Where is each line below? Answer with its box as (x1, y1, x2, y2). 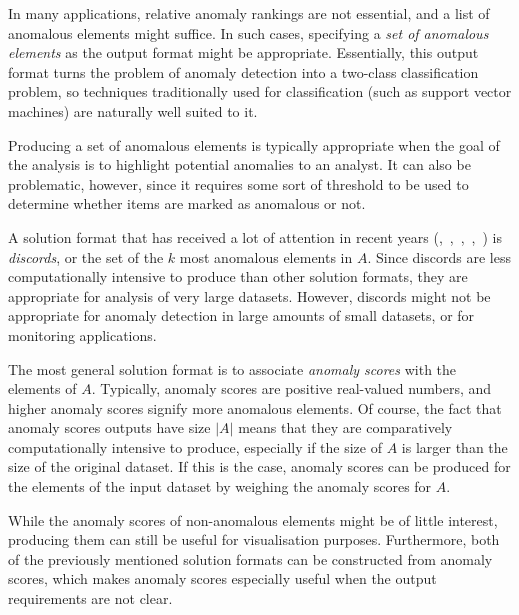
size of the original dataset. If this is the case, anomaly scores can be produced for (8, 456, 511, 477)
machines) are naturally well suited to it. (8, 100, 258, 121)
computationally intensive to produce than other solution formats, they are (8, 266, 468, 287)
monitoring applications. (8, 324, 157, 345)
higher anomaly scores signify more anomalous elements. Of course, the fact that (8, 397, 502, 418)
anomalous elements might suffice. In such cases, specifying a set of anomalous (8, 22, 489, 43)
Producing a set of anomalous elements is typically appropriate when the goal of (8, 134, 500, 155)
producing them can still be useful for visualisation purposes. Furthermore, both (8, 529, 500, 550)
